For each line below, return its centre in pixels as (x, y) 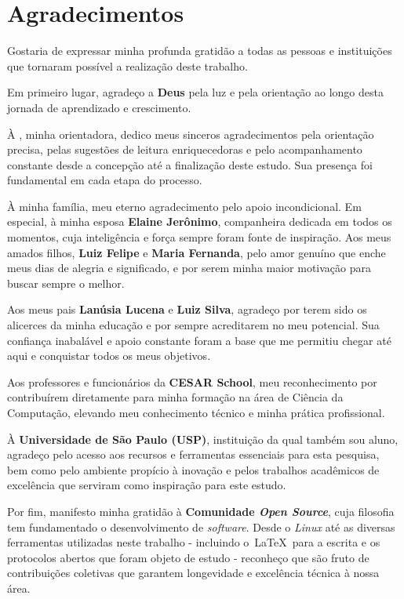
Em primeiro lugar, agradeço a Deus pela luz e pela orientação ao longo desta (195, 92)
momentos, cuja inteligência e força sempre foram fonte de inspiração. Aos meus (199, 237)
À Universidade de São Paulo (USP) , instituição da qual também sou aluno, (203, 439)
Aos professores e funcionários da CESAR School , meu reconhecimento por (192, 381)
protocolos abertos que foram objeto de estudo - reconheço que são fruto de (188, 557)
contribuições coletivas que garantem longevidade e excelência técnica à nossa (193, 573)
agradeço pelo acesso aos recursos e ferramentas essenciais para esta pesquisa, (193, 454)
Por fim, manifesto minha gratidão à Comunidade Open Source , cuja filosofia (201, 511)
